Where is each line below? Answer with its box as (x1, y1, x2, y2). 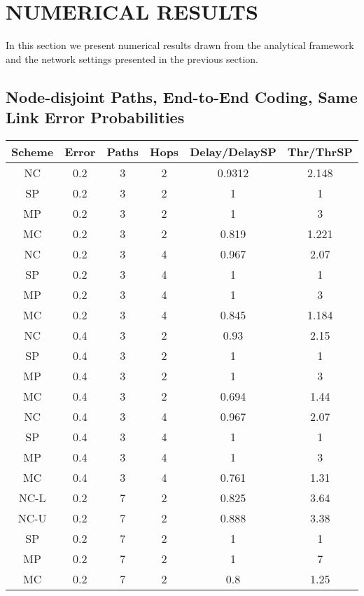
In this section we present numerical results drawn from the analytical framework (6, 38, 354, 53)
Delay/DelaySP (190, 143, 276, 160)
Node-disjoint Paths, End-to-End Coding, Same (6, 85, 358, 107)
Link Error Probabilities (6, 106, 185, 128)
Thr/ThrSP (287, 143, 353, 160)
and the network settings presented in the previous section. (6, 51, 258, 66)
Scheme (11, 143, 54, 160)
